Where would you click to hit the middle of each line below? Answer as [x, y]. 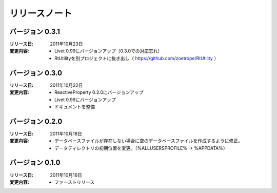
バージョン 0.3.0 [36, 73]
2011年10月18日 [66, 133]
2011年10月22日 [66, 85]
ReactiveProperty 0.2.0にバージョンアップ [99, 92]
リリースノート [41, 13]
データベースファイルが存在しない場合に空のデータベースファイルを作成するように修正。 [149, 141]
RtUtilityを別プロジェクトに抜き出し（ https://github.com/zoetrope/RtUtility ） [137, 58]
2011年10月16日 [66, 175]
